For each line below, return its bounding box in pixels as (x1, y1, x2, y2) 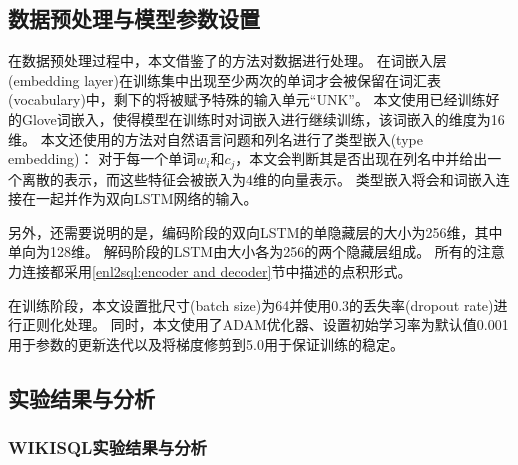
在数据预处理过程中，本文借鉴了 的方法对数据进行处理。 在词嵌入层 (8, 50, 447, 71)
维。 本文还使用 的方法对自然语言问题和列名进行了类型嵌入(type (8, 128, 423, 149)
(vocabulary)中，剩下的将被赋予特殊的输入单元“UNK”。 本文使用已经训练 (8, 89, 486, 110)
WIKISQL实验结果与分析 (8, 435, 207, 460)
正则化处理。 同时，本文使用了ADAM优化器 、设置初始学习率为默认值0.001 (21, 314, 509, 335)
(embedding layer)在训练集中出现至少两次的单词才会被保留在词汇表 (8, 69, 441, 90)
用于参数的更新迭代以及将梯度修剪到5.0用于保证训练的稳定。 (8, 333, 404, 354)
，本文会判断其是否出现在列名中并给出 (235, 148, 488, 169)
